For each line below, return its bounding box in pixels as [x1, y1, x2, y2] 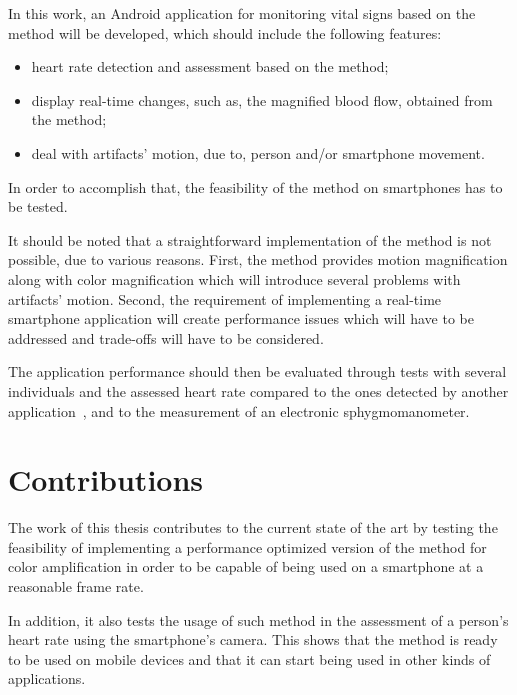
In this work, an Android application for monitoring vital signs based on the [8, 3, 476, 23]
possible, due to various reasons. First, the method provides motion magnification [8, 249, 508, 270]
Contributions [8, 459, 204, 500]
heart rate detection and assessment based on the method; [31, 56, 389, 77]
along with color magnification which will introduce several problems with [8, 268, 461, 289]
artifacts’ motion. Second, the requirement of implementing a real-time [8, 288, 442, 309]
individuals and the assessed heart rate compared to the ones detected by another [8, 380, 509, 401]
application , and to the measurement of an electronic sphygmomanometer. [8, 400, 470, 421]
